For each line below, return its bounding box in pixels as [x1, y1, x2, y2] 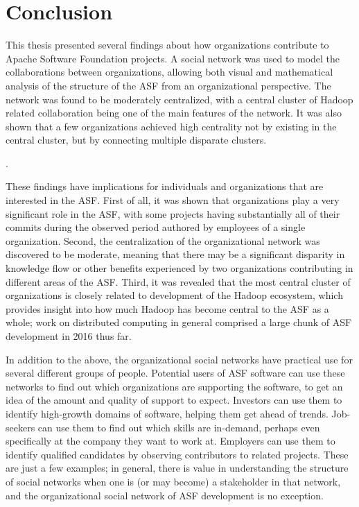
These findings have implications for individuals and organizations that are [6, 179, 324, 194]
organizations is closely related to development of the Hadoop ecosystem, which [6, 288, 343, 302]
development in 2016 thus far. [6, 329, 132, 343]
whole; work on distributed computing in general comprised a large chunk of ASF [6, 315, 352, 329]
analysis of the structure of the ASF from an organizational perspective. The [6, 78, 331, 92]
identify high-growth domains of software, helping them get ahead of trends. [6, 406, 329, 420]
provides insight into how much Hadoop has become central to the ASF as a [6, 301, 329, 316]
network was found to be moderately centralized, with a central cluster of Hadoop [6, 92, 353, 106]
